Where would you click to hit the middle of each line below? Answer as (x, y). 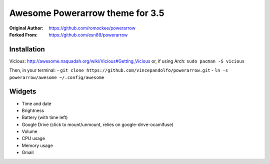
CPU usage (33, 138)
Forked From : (23, 34)
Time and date (37, 103)
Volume (29, 131)
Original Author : (26, 28)
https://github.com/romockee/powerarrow (92, 28)
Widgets (23, 92)
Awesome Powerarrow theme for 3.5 (87, 13)
